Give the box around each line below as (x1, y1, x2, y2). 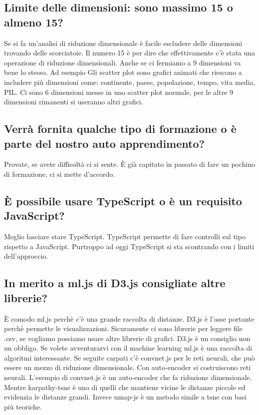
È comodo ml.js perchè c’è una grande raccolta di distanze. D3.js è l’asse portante (4, 313, 255, 324)
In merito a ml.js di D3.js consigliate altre (4, 275, 226, 291)
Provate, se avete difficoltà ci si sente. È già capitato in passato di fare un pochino (4, 159, 256, 169)
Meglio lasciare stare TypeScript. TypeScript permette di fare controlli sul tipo (4, 231, 246, 242)
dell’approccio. (4, 251, 48, 261)
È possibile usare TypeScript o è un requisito (4, 193, 242, 208)
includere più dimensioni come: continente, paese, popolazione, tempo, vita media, (4, 76, 256, 87)
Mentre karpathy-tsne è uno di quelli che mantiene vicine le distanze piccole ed (4, 382, 246, 392)
